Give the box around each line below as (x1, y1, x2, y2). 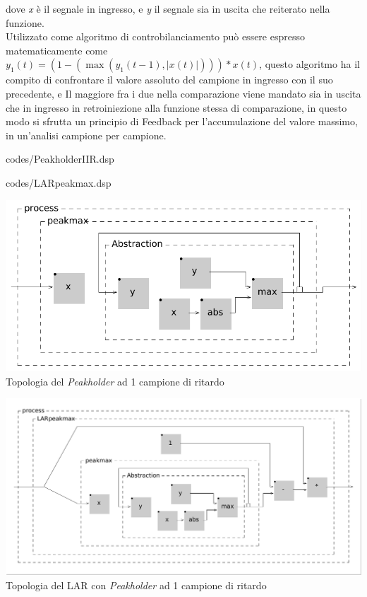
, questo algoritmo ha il (259, 57, 360, 71)
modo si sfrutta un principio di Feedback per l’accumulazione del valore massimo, (6, 114, 358, 129)
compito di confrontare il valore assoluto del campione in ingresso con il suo (6, 72, 333, 87)
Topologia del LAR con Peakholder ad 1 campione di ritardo (6, 577, 267, 592)
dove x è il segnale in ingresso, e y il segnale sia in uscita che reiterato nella (6, 1, 330, 16)
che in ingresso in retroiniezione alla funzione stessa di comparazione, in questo (6, 100, 347, 115)
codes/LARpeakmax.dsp (6, 175, 112, 190)
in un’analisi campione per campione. (6, 127, 167, 142)
